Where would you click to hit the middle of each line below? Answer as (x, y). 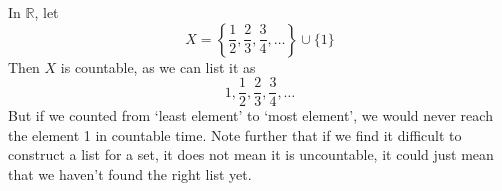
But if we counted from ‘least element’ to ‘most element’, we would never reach (250, 115)
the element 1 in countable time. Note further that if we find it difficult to (235, 134)
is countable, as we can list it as (158, 66)
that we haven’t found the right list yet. (130, 174)
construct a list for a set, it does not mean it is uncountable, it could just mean (251, 154)
